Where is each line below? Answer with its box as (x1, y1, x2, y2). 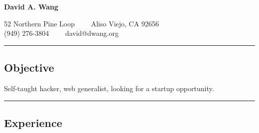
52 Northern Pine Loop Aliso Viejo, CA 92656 (4, 18, 159, 28)
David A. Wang (4, 1, 59, 11)
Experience (4, 115, 62, 130)
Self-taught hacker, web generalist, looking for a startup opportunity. (4, 83, 214, 93)
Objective (4, 60, 54, 75)
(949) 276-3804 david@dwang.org (4, 28, 119, 38)
